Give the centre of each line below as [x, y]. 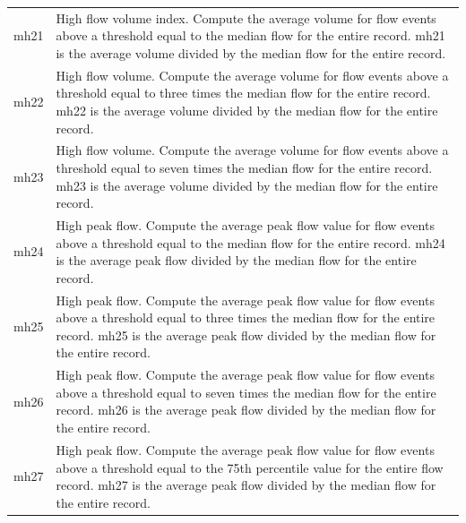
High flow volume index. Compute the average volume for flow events [246, 17]
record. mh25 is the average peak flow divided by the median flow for [246, 334]
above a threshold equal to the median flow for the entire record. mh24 [250, 242]
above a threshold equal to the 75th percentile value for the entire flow [250, 467]
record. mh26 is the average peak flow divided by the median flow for [246, 410]
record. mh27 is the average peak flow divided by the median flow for [246, 485]
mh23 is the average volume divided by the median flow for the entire [247, 185]
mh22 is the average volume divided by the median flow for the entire [247, 110]
